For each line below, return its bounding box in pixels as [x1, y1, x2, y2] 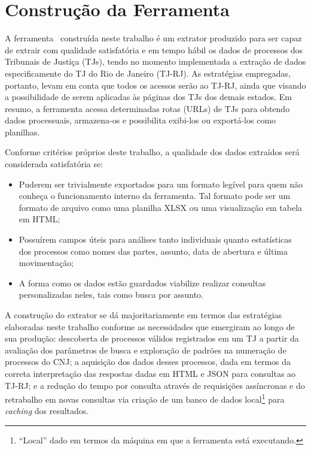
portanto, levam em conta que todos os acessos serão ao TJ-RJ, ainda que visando [5, 78, 306, 91]
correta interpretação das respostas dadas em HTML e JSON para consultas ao [5, 367, 296, 379]
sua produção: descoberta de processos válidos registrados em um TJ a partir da [5, 332, 299, 345]
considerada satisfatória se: [5, 158, 103, 170]
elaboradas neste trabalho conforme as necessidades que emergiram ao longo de [5, 320, 295, 333]
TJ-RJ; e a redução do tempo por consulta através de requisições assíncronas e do [5, 379, 305, 391]
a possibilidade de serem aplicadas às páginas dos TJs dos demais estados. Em [5, 90, 292, 103]
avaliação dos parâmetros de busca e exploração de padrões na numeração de [5, 343, 286, 356]
